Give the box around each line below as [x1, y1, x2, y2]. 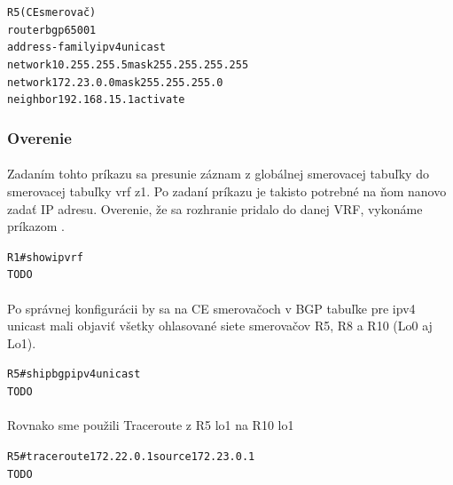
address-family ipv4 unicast [7, 41, 166, 54]
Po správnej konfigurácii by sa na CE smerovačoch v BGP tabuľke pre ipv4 [7, 298, 416, 317]
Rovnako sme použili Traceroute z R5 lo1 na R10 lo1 [7, 416, 294, 434]
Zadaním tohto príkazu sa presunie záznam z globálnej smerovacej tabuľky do [7, 164, 429, 183]
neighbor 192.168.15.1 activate [7, 93, 185, 107]
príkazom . [7, 217, 65, 235]
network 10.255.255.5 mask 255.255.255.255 [7, 58, 249, 71]
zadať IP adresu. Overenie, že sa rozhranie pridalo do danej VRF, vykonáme [7, 199, 423, 218]
